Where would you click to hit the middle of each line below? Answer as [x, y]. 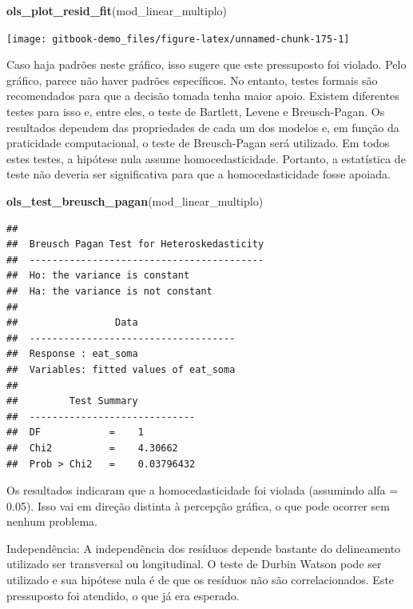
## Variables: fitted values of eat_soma [121, 369]
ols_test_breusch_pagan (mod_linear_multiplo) [135, 201]
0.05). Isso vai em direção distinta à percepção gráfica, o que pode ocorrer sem [198, 505]
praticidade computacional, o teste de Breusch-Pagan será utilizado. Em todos [198, 143]
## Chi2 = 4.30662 [92, 448]
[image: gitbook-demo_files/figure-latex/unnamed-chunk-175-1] [178, 39]
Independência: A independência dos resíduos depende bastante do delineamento [204, 548]
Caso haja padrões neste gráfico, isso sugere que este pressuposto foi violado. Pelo [206, 64]
